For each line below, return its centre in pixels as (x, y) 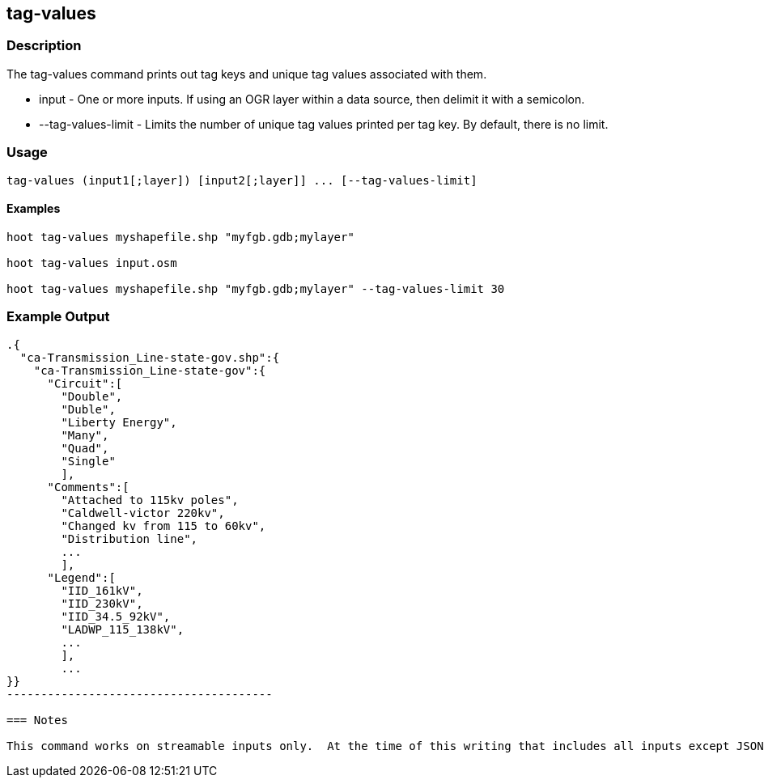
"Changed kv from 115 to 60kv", (163, 525)
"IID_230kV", (102, 603)
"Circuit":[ (85, 383)
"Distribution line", (129, 538)
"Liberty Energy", (119, 422)
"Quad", (85, 448)
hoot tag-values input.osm (92, 263)
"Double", (92, 396)
